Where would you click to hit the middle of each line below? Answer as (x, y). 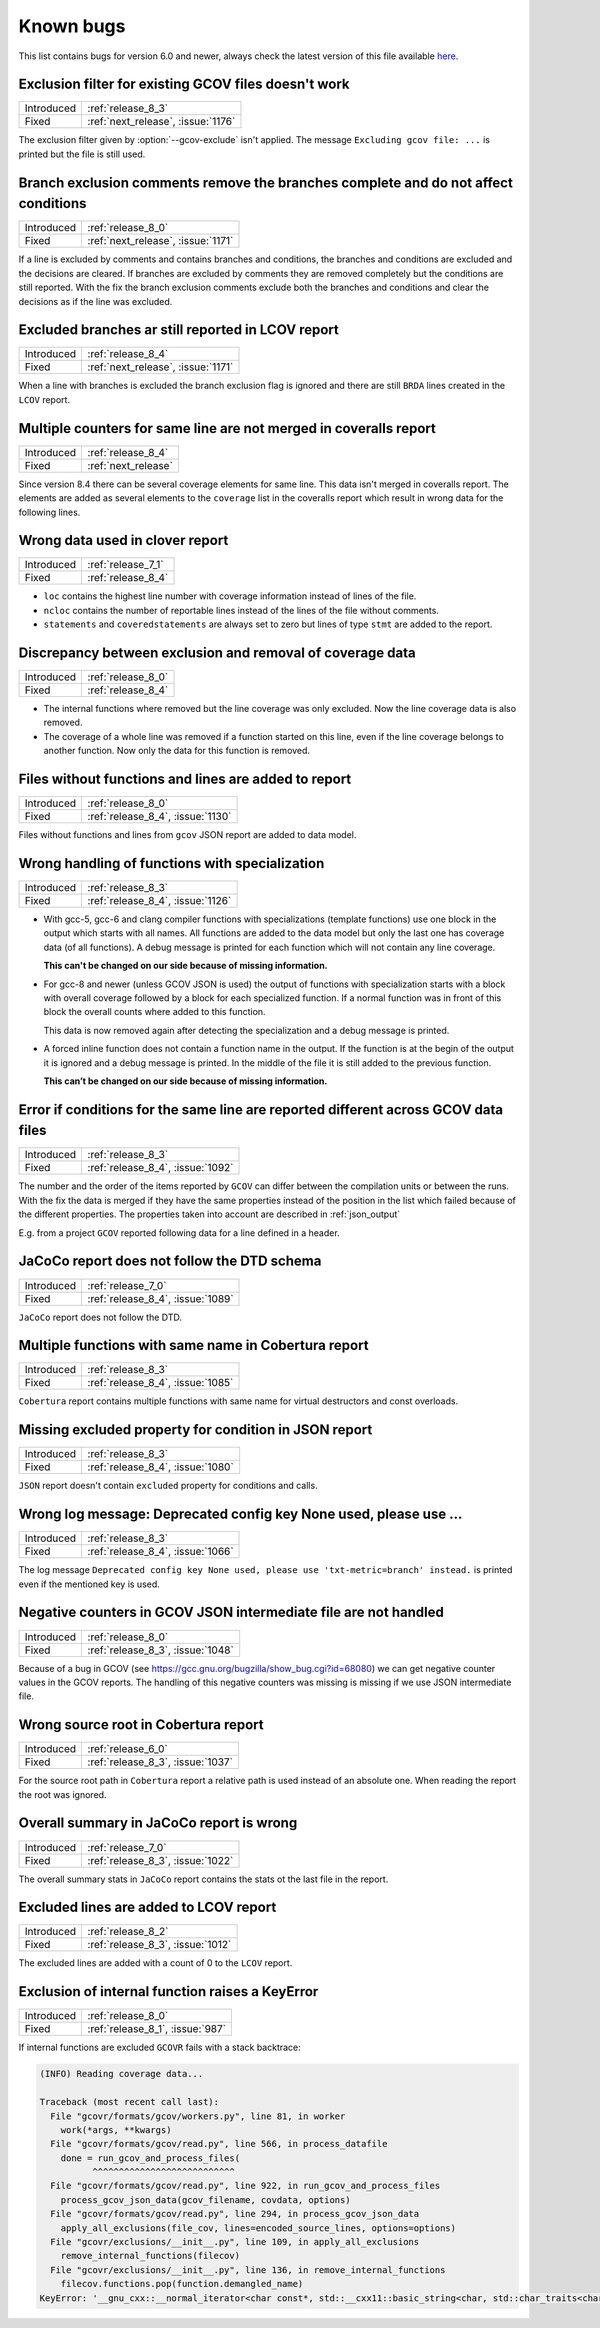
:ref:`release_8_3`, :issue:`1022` (160, 1860)
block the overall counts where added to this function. (154, 1012)
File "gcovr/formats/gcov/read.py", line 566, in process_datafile (219, 2144)
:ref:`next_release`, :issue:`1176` (161, 122)
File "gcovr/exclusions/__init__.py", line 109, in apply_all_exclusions (235, 2242)
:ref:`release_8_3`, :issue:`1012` (159, 1945)
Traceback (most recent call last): (129, 2102)
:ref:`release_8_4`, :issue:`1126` (159, 901)
